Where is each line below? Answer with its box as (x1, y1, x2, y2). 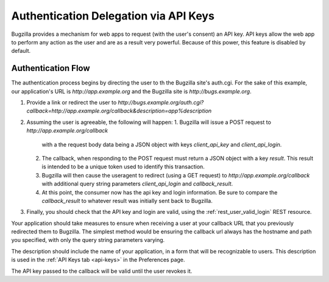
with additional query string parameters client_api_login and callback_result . (41, 180, 233, 188)
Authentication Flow (11, 63, 91, 74)
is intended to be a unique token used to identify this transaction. (41, 163, 205, 170)
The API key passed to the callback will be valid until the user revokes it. (11, 267, 193, 275)
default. (11, 47, 31, 55)
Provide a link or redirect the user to (26, 99, 117, 106)
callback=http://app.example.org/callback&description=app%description (26, 107, 212, 115)
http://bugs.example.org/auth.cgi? (118, 99, 204, 106)
